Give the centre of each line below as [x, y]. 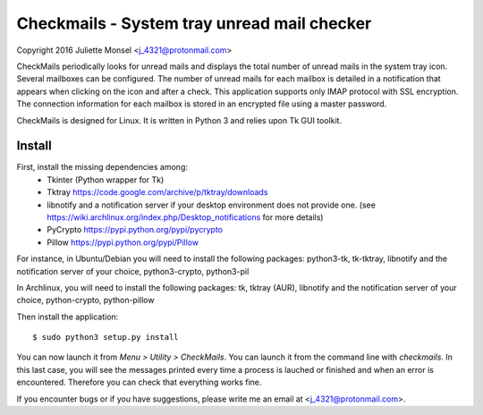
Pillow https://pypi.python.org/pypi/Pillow [123, 242]
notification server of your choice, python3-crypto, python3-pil [133, 271]
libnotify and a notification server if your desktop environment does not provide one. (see [211, 205]
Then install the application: [68, 317]
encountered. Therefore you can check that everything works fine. [139, 382]
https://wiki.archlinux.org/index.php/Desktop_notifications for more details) [185, 217]
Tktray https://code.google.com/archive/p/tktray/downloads [157, 192]
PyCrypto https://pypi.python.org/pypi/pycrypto [135, 230]
